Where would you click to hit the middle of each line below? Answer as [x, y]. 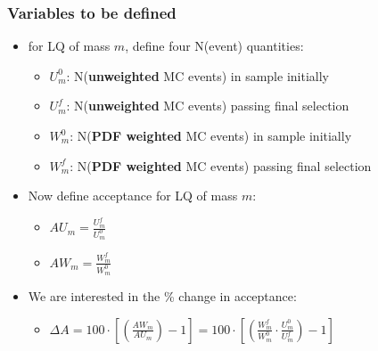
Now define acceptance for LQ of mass [133, 196]
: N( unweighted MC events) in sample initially [197, 75]
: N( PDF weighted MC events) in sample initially [211, 135]
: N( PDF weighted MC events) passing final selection [221, 165]
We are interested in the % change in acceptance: [162, 295]
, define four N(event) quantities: [214, 46]
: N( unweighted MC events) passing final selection [208, 106]
